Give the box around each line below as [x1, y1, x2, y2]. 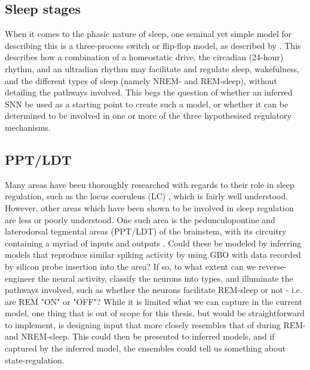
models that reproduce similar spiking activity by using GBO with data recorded [5, 248, 301, 261]
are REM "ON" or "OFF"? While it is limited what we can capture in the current [5, 295, 302, 307]
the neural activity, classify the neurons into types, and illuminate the [38, 272, 293, 284]
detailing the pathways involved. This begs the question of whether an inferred [5, 86, 293, 98]
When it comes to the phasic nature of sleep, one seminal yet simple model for [5, 27, 292, 40]
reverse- [258, 260, 287, 272]
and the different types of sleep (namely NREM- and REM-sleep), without [5, 74, 278, 87]
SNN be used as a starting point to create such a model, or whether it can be [5, 97, 288, 110]
